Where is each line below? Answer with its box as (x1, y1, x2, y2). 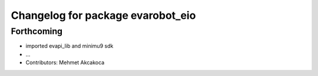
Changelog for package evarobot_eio (11, 9, 196, 22)
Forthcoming (11, 26, 63, 37)
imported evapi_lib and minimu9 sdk (25, 42, 114, 49)
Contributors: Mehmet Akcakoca (25, 59, 105, 66)
